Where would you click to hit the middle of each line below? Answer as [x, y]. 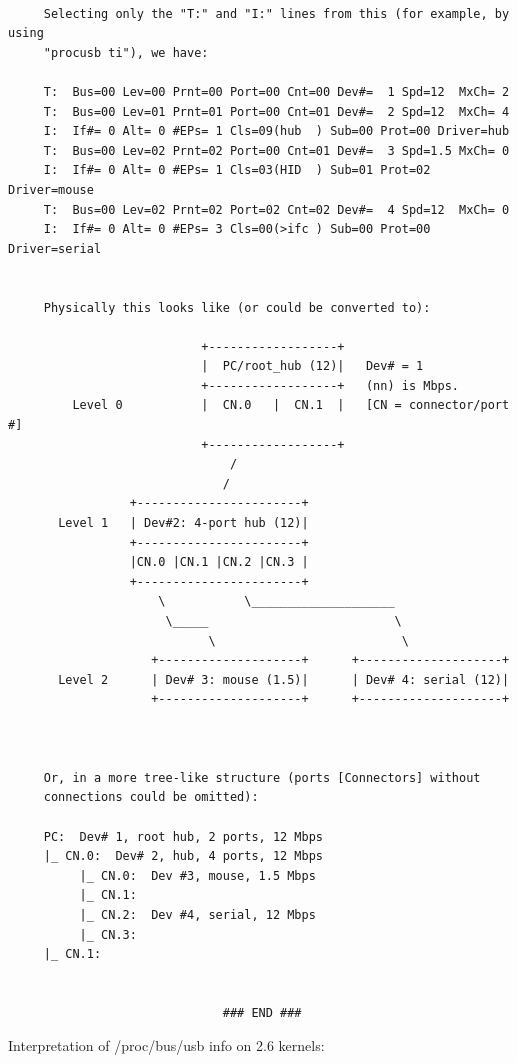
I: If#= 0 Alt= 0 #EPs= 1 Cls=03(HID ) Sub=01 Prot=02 [237, 170]
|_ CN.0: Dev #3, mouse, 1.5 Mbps [197, 875]
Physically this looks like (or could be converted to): [237, 307]
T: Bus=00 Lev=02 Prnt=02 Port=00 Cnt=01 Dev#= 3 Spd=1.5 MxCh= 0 [276, 150]
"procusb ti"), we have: [126, 52]
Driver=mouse [51, 189]
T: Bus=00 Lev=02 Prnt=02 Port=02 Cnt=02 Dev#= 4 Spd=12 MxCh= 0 [276, 209]
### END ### [262, 1012]
